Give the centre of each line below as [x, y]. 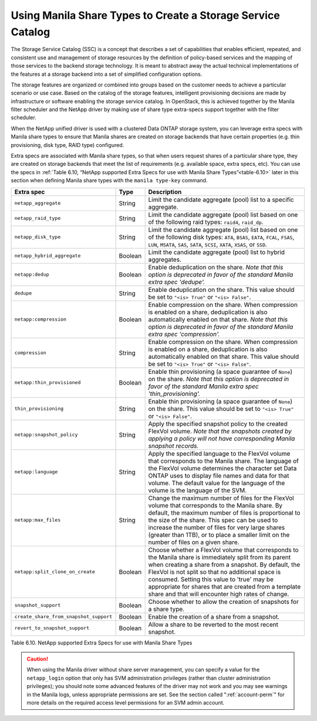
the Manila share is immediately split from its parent [220, 557]
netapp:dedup [32, 274]
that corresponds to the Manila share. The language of [224, 460]
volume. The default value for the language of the [217, 483]
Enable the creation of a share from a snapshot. [214, 616]
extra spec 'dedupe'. [177, 282]
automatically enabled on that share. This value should [224, 356]
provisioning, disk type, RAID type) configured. [68, 145]
